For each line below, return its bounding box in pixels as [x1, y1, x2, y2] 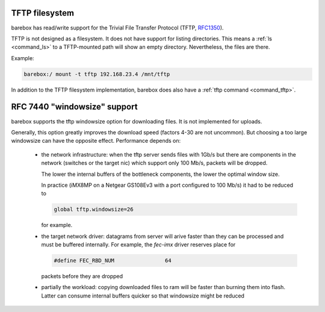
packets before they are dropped [41, 273, 123, 280]
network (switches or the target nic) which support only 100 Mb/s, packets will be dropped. [41, 160, 268, 167]
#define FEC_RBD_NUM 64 [54, 257, 172, 264]
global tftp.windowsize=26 [54, 206, 134, 213]
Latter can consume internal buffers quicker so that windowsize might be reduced [41, 292, 245, 299]
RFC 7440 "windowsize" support [11, 102, 138, 112]
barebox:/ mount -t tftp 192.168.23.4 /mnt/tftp [23, 70, 170, 78]
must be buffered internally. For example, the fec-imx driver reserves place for [41, 241, 236, 248]
